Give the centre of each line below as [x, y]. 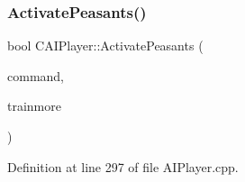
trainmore [34, 106]
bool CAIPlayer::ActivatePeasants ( [105, 45]
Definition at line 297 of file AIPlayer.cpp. [123, 166]
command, [36, 75]
